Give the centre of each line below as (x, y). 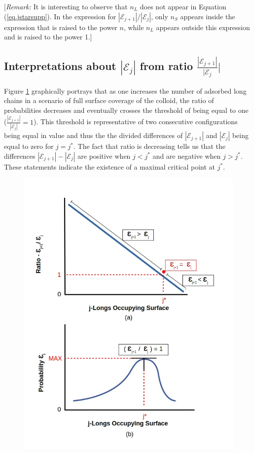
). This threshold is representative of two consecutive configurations (136, 122)
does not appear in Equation (183, 6)
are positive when (104, 156)
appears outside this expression (203, 27)
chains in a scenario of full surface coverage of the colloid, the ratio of (109, 100)
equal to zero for (29, 146)
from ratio (166, 66)
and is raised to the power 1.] (48, 37)
